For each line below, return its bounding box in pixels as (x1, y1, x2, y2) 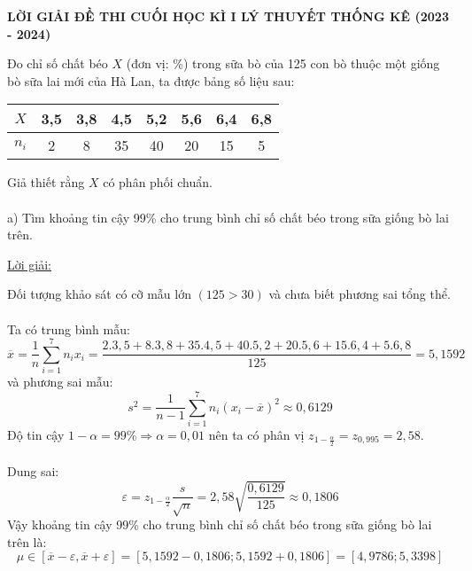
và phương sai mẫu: (7, 372, 113, 391)
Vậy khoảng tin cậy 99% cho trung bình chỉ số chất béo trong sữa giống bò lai (7, 514, 432, 533)
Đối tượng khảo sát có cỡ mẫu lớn (7, 285, 191, 303)
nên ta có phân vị (208, 425, 305, 443)
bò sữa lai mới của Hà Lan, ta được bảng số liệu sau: (7, 71, 295, 90)
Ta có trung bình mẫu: (7, 319, 130, 338)
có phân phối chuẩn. (103, 173, 213, 192)
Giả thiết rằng (7, 173, 85, 192)
